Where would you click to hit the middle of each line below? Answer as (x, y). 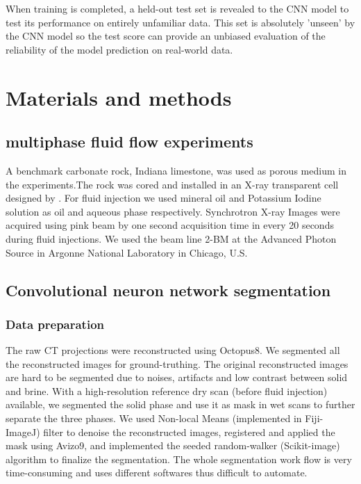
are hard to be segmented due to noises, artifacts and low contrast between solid (177, 377)
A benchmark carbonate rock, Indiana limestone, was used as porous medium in (176, 170)
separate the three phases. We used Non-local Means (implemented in (154, 418)
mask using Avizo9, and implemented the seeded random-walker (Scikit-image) (173, 445)
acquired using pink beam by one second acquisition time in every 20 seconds (170, 225)
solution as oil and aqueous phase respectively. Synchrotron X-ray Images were (173, 211)
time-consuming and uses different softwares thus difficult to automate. (157, 473)
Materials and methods (119, 97)
